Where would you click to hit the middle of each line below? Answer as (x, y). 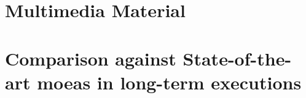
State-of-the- (237, 58)
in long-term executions (199, 82)
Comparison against (91, 58)
